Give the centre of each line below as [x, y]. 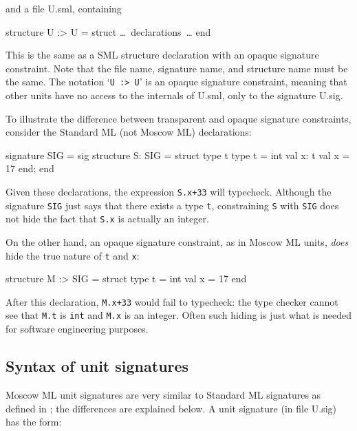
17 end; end [30, 168]
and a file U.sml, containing [64, 8]
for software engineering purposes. [77, 329]
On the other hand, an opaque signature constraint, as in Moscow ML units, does [177, 241]
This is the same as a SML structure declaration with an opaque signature [162, 55]
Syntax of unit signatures [97, 366]
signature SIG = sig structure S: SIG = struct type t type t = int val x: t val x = [178, 155]
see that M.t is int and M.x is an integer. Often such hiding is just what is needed [178, 315]
